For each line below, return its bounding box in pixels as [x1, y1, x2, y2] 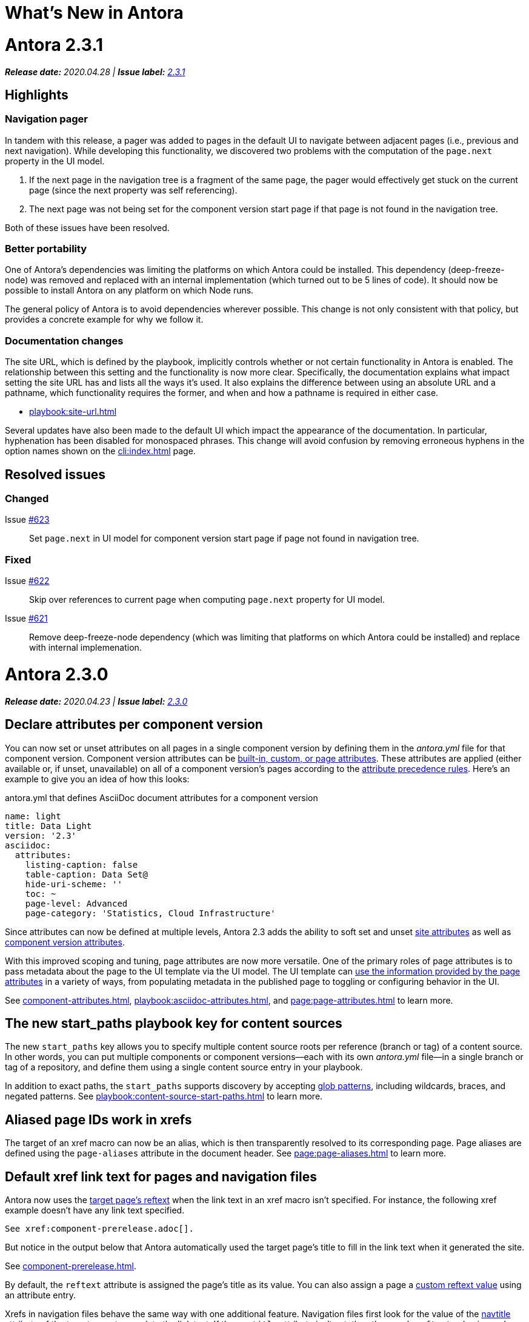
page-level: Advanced [25, 898, 128, 908]
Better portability [5, 243, 87, 255]
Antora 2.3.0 [5, 663, 108, 685]
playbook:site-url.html [29, 406, 117, 417]
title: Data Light [5, 820, 92, 831]
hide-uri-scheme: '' [25, 879, 122, 889]
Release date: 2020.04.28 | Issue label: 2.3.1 [5, 66, 185, 77]
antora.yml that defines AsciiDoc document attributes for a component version [5, 792, 318, 803]
